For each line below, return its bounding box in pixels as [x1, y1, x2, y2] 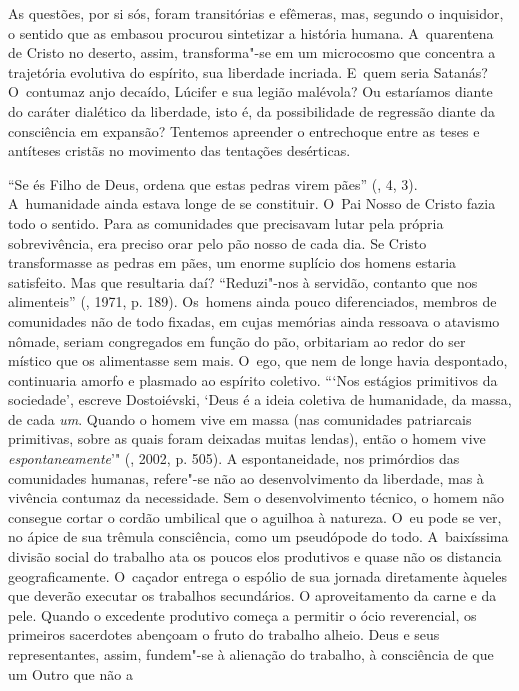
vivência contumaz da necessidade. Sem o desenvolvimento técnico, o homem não [8, 487, 504, 508]
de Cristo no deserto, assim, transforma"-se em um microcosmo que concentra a [8, 42, 496, 63]
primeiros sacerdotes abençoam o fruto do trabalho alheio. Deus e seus [8, 624, 440, 645]
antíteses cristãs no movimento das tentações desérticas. [8, 140, 351, 161]
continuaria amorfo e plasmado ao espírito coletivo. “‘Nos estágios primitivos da [8, 369, 498, 390]
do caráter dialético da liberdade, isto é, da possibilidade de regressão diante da [8, 100, 496, 121]
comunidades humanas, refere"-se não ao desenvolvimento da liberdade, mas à [8, 467, 484, 488]
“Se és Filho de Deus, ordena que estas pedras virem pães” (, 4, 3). [8, 173, 418, 194]
